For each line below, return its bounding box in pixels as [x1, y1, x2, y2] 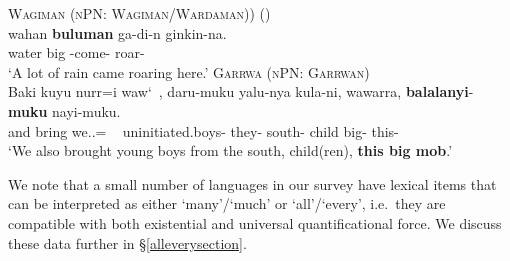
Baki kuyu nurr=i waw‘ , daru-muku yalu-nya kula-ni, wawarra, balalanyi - [8, 81, 474, 102]
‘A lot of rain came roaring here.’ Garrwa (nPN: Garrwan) [8, 61, 370, 82]
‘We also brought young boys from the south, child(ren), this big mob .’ [8, 140, 453, 161]
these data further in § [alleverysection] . [8, 232, 247, 253]
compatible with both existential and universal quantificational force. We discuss [8, 212, 502, 233]
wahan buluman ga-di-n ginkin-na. [8, 22, 227, 43]
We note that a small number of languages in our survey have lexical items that [8, 173, 497, 194]
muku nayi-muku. [8, 100, 121, 121]
